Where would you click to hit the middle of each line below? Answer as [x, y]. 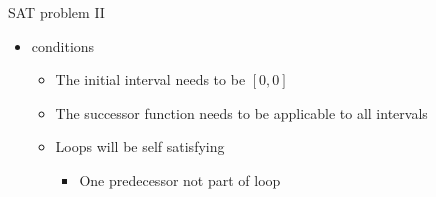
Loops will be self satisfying [140, 146]
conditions [63, 45]
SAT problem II [56, 12]
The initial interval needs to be [150, 79]
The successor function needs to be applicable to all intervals [241, 112]
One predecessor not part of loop [180, 179]
